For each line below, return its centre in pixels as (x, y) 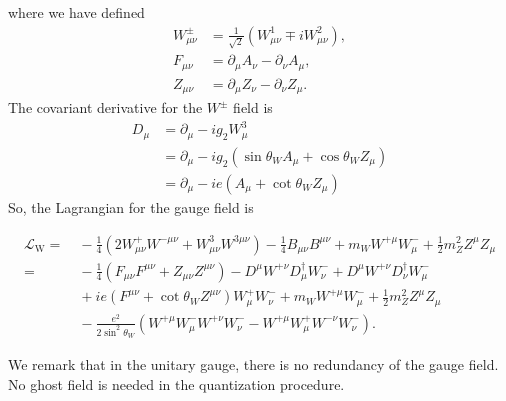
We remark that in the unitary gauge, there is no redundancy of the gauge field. (253, 363)
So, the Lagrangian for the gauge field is (131, 206)
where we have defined (76, 12)
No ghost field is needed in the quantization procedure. (176, 383)
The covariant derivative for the (105, 107)
